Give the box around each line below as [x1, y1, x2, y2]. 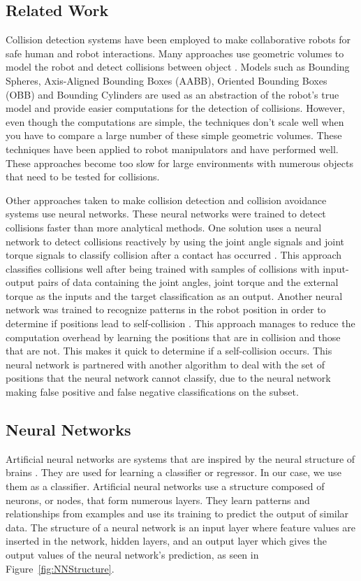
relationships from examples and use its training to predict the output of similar [6, 506, 349, 521]
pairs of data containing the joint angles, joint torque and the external [37, 275, 339, 289]
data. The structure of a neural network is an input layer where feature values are [6, 519, 356, 534]
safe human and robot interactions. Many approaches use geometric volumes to [6, 45, 344, 60]
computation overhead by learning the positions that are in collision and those [6, 329, 341, 344]
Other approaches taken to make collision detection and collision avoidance [6, 192, 327, 207]
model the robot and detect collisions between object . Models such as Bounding [6, 59, 350, 74]
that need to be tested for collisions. [6, 169, 160, 184]
